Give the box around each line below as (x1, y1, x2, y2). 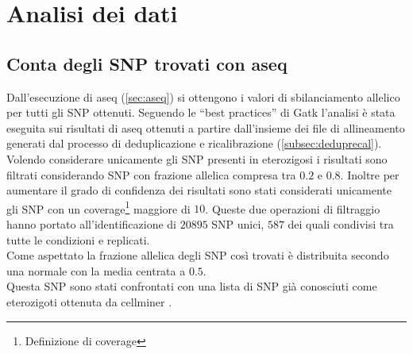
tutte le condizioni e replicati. (6, 231, 150, 248)
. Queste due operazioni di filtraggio (205, 200, 380, 217)
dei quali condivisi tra (288, 215, 394, 232)
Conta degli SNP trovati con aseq (6, 51, 288, 75)
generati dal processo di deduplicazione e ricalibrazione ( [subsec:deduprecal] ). (6, 135, 382, 152)
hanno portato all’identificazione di (6, 215, 176, 232)
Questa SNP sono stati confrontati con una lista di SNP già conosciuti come (6, 278, 377, 294)
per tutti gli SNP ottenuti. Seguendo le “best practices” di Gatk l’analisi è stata (6, 104, 396, 121)
